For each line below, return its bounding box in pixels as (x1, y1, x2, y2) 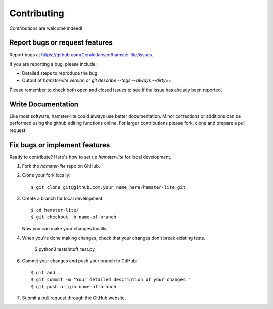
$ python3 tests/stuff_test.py (34, 246, 95, 252)
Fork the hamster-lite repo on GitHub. (22, 163, 101, 169)
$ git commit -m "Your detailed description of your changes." (31, 277, 191, 283)
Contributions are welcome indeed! (9, 25, 83, 31)
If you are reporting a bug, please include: (9, 61, 97, 67)
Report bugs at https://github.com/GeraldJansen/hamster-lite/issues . (9, 52, 154, 58)
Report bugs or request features (9, 38, 113, 47)
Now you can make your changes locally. (22, 226, 108, 232)
